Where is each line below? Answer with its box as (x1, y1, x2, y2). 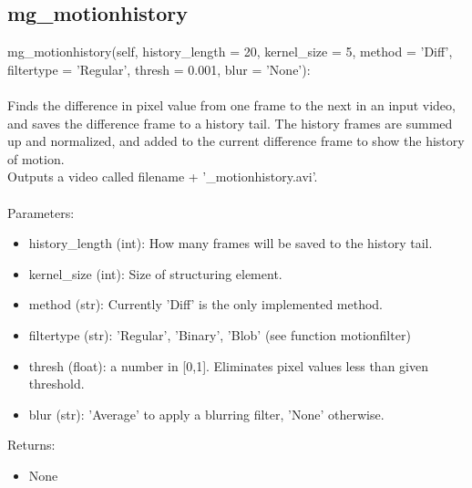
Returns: (7, 435, 56, 454)
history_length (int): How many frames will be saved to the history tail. (28, 234, 433, 253)
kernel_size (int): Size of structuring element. (28, 264, 282, 283)
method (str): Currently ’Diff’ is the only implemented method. (28, 295, 384, 314)
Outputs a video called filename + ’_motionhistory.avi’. (7, 167, 318, 186)
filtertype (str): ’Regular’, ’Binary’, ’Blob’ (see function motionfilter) (28, 325, 411, 344)
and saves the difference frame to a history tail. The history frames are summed (7, 113, 453, 132)
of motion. (7, 149, 65, 168)
